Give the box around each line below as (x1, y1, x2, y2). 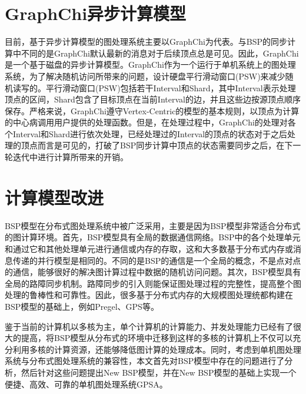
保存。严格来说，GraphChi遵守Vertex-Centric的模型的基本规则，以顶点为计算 (5, 104, 300, 117)
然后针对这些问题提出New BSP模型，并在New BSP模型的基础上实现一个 (21, 366, 297, 378)
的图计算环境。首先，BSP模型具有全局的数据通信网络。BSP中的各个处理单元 (5, 231, 301, 243)
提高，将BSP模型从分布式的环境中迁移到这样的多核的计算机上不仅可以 (21, 332, 293, 344)
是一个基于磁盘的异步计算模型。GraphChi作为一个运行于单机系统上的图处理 (5, 58, 296, 71)
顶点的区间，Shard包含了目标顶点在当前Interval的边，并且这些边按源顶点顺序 (5, 93, 301, 105)
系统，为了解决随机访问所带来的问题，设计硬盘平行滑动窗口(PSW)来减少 (5, 69, 285, 82)
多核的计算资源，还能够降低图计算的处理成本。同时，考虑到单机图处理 (29, 343, 301, 355)
